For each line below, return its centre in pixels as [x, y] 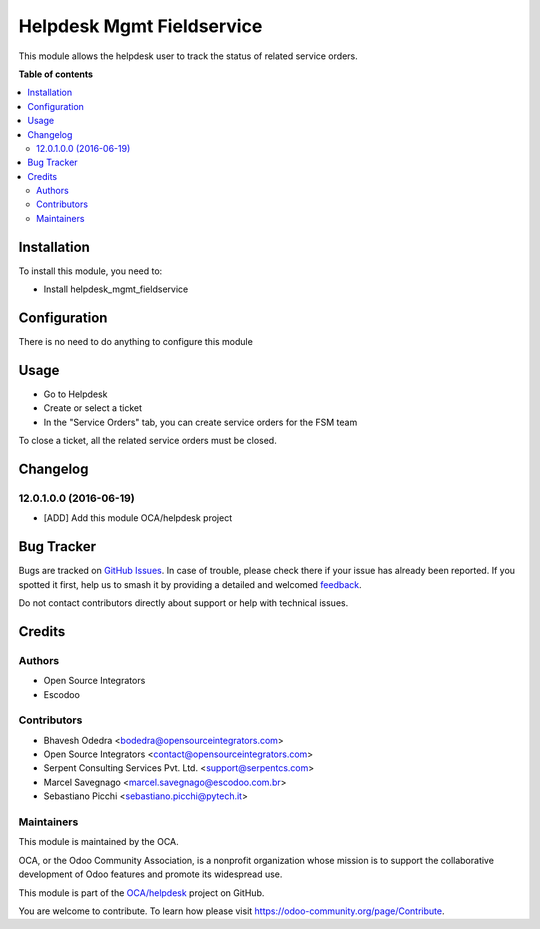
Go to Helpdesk [75, 394]
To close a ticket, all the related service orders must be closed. [147, 441]
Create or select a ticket [93, 408]
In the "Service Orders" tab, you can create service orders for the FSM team [200, 422]
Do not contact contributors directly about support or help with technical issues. [183, 602]
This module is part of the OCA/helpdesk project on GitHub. [141, 892]
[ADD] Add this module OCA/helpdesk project [138, 518]
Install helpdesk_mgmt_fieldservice [116, 289]
